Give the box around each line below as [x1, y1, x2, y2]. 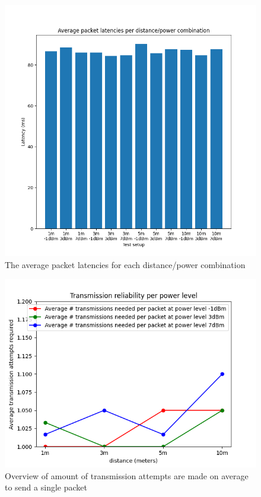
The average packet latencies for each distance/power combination [5, 258, 246, 270]
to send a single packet [5, 481, 87, 493]
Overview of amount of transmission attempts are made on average [5, 469, 249, 482]
